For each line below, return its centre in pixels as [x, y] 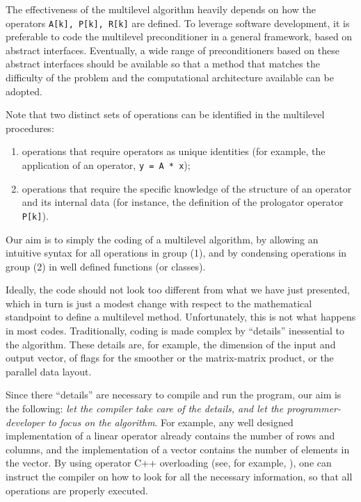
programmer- [314, 408]
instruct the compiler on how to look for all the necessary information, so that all [179, 476]
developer [25, 422]
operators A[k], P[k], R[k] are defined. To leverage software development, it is [178, 23]
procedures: [30, 128]
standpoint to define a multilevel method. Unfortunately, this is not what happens [181, 317]
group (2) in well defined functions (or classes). [106, 266]
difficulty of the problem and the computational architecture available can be [170, 78]
